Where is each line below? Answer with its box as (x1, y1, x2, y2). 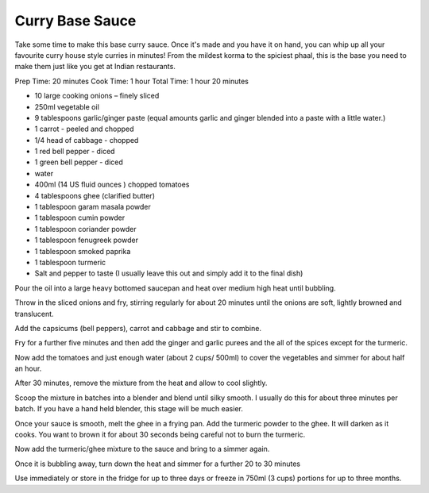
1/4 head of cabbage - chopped (34, 135, 139, 144)
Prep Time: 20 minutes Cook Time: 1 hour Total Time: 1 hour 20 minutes (14, 76, 249, 86)
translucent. (14, 309, 55, 318)
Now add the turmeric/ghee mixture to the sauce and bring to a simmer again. (14, 445, 270, 454)
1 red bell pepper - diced (34, 147, 115, 156)
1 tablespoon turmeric (34, 257, 106, 267)
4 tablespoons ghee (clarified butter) (34, 191, 155, 200)
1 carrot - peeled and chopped (34, 124, 134, 134)
